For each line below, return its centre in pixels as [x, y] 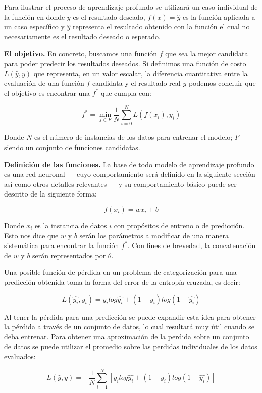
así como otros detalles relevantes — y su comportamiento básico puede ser [120, 184]
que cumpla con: [126, 93]
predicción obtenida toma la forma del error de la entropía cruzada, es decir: [122, 282]
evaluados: [20, 356]
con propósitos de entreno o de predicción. [179, 226]
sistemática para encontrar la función [62, 245]
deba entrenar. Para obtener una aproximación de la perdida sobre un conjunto [127, 336]
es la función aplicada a [219, 16]
